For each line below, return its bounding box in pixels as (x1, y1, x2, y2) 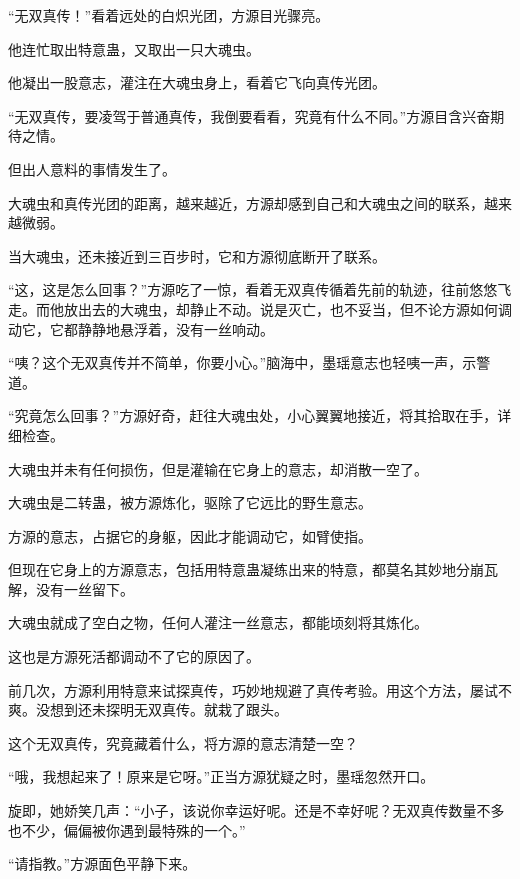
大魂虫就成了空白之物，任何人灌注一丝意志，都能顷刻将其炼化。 (8, 612, 428, 633)
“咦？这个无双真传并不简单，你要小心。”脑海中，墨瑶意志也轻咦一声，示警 (8, 352, 491, 373)
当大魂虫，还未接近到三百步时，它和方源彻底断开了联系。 (8, 245, 386, 266)
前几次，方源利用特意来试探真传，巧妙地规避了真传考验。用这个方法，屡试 (8, 679, 498, 700)
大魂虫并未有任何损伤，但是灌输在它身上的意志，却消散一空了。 (8, 458, 428, 479)
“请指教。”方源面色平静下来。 (8, 853, 197, 874)
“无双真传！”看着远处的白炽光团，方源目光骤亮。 (8, 5, 330, 25)
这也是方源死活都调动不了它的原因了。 (8, 646, 260, 667)
